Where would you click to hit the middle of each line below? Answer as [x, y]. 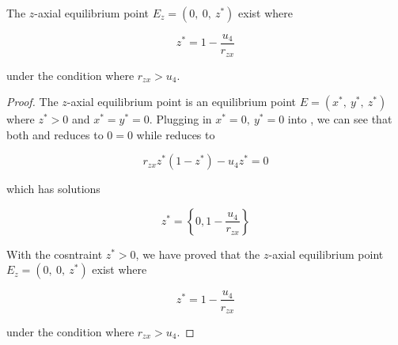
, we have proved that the [198, 254]
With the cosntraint [55, 254]
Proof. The [32, 102]
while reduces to [176, 134]
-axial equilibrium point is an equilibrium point [182, 102]
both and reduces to [55, 134]
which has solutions [53, 189]
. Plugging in [180, 119]
